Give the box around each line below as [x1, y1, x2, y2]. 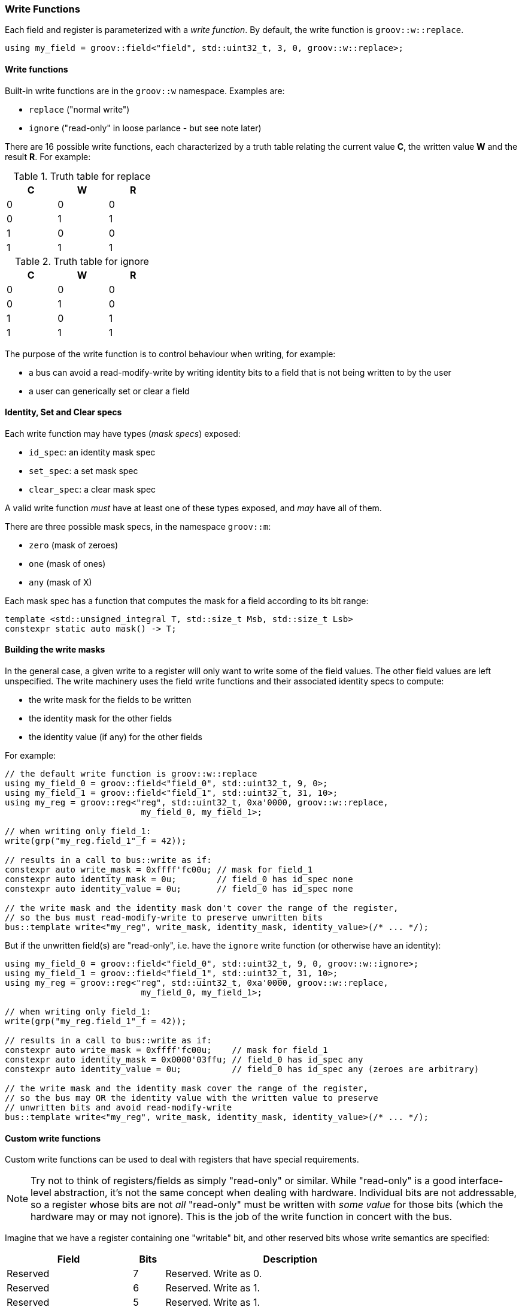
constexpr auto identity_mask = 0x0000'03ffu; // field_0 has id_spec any [5, 1055, 363, 1065]
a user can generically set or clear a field [29, 385, 190, 396]
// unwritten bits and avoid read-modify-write [5, 1103, 232, 1113]
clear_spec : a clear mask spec [29, 484, 156, 494]
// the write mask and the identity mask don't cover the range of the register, [5, 903, 399, 913]
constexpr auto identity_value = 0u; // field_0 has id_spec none [5, 884, 353, 894]
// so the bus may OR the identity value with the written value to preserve [5, 1093, 378, 1103]
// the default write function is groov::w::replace [5, 769, 257, 779]
